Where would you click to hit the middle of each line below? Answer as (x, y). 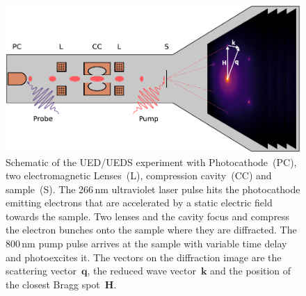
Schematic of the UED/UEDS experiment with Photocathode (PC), (151, 162)
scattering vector (41, 271)
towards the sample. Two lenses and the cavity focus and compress (148, 216)
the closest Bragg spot (53, 284)
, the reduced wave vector (142, 271)
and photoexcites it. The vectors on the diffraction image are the (144, 257)
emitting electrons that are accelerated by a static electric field (139, 203)
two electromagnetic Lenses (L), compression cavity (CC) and (139, 175)
